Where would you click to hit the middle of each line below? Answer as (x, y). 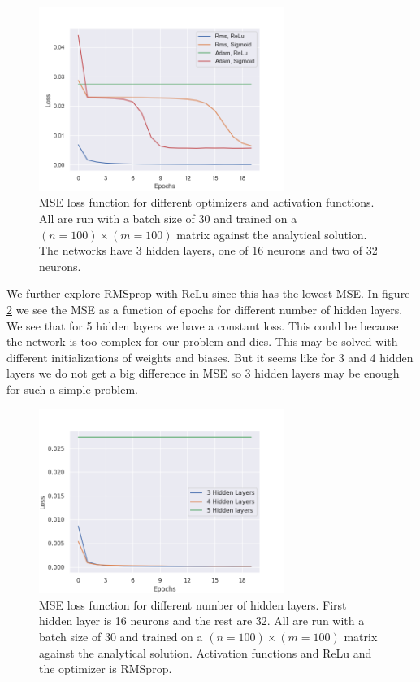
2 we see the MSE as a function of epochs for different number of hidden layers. (205, 309)
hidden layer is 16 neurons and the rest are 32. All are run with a (202, 621)
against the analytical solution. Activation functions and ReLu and (206, 652)
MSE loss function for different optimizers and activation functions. (207, 202)
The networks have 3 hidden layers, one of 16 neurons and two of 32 (208, 250)
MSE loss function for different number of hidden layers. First (193, 604)
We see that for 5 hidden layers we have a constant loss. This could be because (203, 325)
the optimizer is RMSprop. (106, 669)
